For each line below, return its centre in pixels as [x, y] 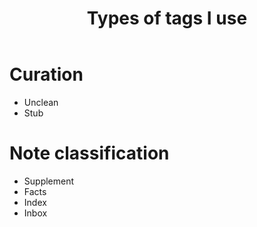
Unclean [41, 102]
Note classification [89, 153]
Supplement [49, 181]
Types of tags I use [167, 18]
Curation [46, 74]
